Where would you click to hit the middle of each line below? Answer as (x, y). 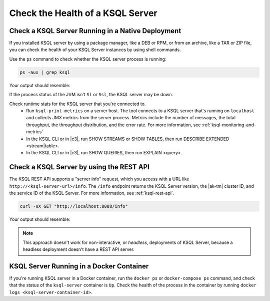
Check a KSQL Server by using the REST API (79, 167)
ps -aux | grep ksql (45, 72)
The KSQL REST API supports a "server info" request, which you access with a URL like (99, 179)
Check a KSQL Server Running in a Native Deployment (95, 31)
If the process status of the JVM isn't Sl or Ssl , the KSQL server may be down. (91, 95)
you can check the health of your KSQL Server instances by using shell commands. (95, 50)
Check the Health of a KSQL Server (83, 13)
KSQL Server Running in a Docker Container (79, 266)
